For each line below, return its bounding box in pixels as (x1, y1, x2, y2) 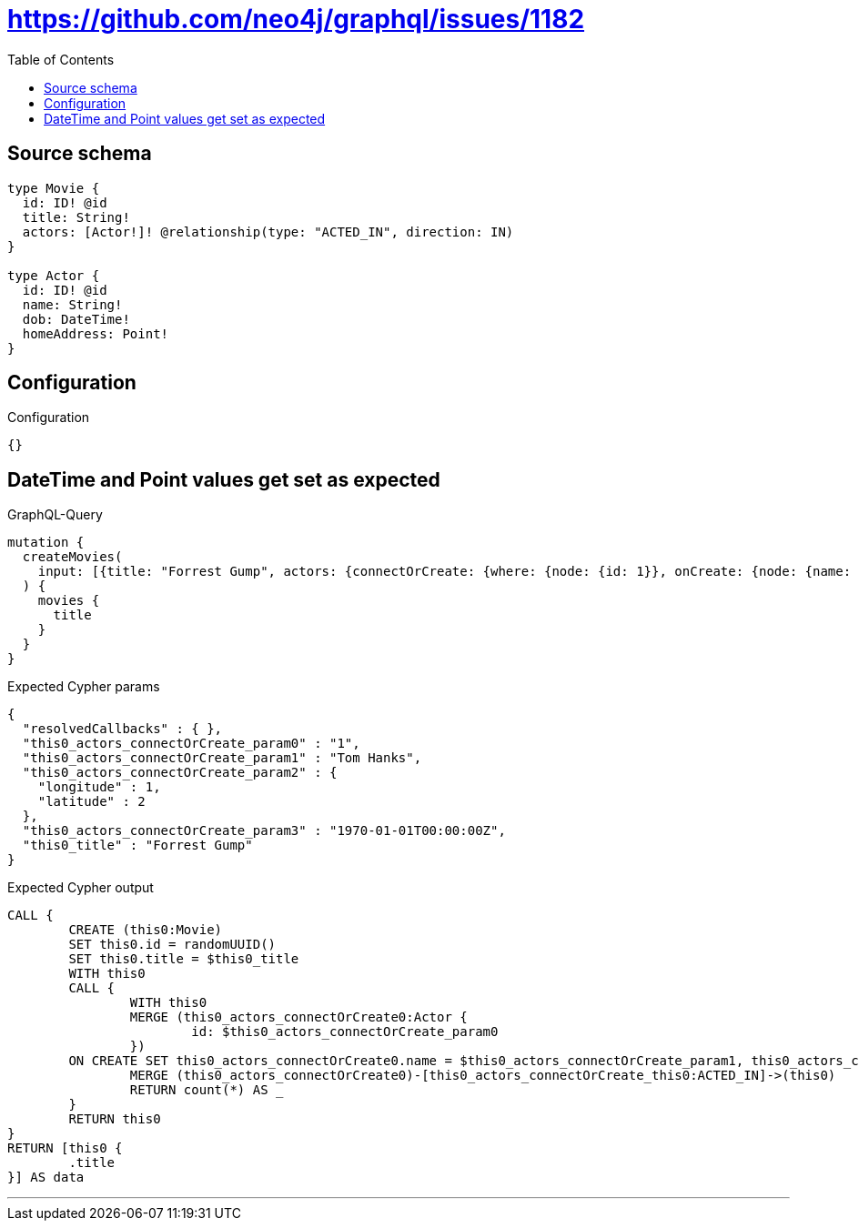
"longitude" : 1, (37, 780, 161, 795)
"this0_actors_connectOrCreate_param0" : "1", (22, 736, 360, 751)
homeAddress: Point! (22, 326, 169, 341)
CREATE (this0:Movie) (68, 922, 223, 938)
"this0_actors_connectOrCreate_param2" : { (22, 765, 338, 780)
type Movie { (7, 180, 100, 196)
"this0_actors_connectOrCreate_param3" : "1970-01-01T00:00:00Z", (22, 823, 506, 839)
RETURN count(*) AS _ (129, 1082, 284, 1098)
